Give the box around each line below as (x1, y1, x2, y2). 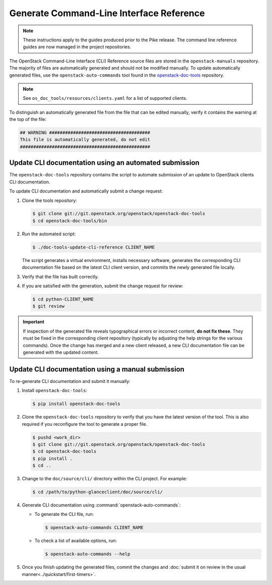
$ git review (32, 303, 65, 309)
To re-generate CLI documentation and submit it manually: (9, 378, 130, 384)
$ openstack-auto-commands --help (45, 551, 130, 557)
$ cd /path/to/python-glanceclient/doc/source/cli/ (32, 489, 163, 495)
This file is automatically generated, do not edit (20, 137, 151, 143)
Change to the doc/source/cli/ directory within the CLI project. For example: (22, 476, 187, 482)
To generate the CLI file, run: (34, 511, 94, 517)
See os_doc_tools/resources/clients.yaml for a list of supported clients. (23, 95, 187, 101)
